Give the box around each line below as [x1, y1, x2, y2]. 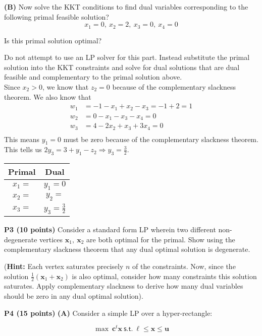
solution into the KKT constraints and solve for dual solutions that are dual [4, 61, 240, 72]
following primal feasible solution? [4, 11, 109, 22]
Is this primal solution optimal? [4, 35, 102, 45]
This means [4, 133, 40, 144]
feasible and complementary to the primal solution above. [4, 72, 182, 82]
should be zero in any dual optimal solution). [4, 290, 143, 301]
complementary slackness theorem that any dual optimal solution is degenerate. [4, 244, 250, 254]
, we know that [42, 82, 89, 92]
